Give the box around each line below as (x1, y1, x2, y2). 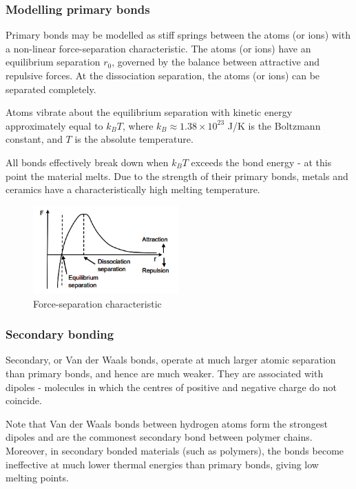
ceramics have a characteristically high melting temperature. (6, 182, 260, 197)
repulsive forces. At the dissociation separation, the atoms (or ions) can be (6, 68, 320, 82)
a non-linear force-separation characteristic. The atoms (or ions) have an (6, 41, 311, 55)
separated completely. (6, 81, 96, 96)
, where (122, 118, 154, 132)
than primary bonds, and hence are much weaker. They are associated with (6, 366, 324, 380)
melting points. (6, 470, 69, 485)
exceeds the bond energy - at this (191, 154, 332, 169)
